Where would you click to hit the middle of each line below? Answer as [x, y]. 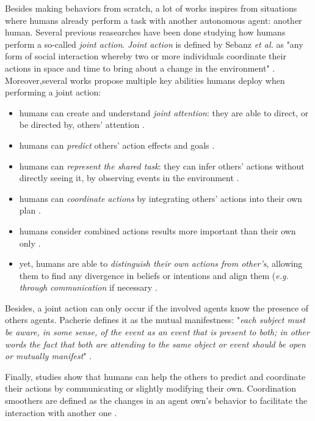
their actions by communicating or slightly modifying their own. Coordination [151, 388]
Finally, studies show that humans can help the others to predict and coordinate [155, 376]
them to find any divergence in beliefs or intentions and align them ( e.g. [154, 275]
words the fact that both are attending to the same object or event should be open [155, 344]
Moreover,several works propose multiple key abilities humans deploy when [145, 80]
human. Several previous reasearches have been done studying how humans [145, 32]
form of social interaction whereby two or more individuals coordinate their [146, 56]
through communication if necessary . [88, 287]
